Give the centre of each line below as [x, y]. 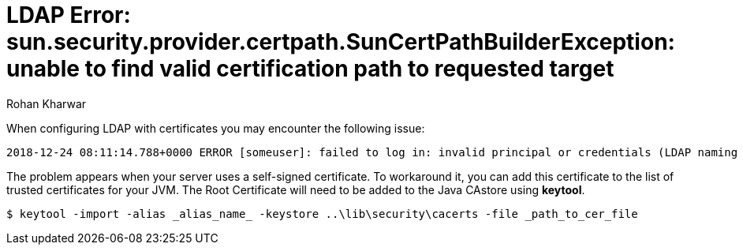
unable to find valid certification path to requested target [310, 69]
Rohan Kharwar [47, 103]
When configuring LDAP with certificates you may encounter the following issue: [216, 128]
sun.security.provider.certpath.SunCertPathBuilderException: [341, 42]
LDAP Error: [69, 15]
